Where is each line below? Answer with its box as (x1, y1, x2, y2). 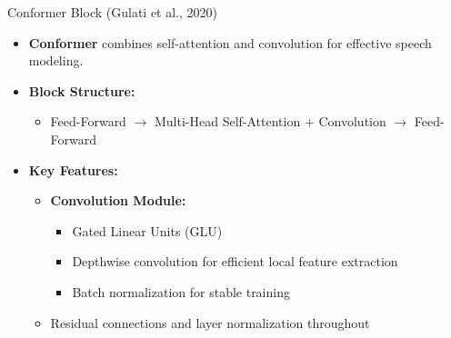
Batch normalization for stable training (72, 282, 290, 301)
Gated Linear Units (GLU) (72, 221, 223, 240)
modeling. (28, 51, 84, 70)
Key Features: (28, 160, 118, 179)
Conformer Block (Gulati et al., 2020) (7, 3, 217, 21)
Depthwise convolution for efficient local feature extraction (72, 252, 398, 271)
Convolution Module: (50, 191, 186, 210)
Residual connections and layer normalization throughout (50, 313, 370, 332)
